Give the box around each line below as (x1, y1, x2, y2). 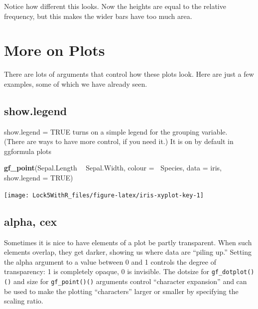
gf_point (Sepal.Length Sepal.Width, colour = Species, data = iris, (4, 162, 222, 173)
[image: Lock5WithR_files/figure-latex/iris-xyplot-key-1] (4, 191, 204, 199)
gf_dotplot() (211, 269, 255, 276)
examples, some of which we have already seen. (4, 78, 147, 89)
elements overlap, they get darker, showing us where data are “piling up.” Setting (4, 247, 252, 257)
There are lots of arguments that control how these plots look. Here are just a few (4, 69, 254, 79)
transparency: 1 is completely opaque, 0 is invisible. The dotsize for (4, 266, 209, 277)
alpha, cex (4, 213, 57, 229)
